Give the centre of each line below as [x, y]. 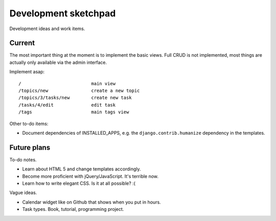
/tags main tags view [74, 112]
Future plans [30, 147]
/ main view [67, 83]
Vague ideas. [23, 193]
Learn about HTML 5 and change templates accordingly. [82, 169]
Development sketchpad [63, 13]
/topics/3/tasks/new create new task [75, 98]
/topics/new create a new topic [79, 91]
